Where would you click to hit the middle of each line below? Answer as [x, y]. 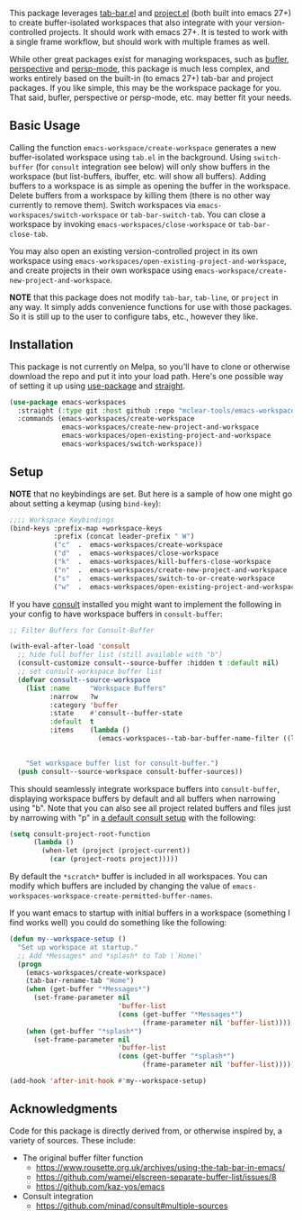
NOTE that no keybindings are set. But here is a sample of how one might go [151, 494]
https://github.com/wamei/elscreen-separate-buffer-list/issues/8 [156, 1177]
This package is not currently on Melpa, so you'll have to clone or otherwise [150, 366]
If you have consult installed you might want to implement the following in [145, 604]
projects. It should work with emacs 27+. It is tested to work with [169, 32]
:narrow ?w [74, 696]
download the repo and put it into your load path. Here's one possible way [147, 376]
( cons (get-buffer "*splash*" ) [177, 1056]
